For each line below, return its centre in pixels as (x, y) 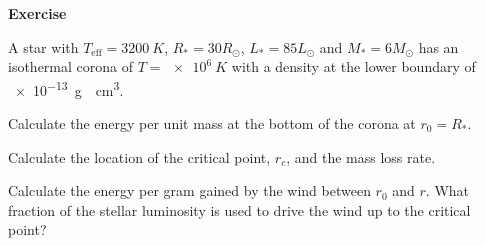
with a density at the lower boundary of (353, 66)
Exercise (37, 13)
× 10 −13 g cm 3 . (69, 88)
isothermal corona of (70, 66)
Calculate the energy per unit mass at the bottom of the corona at (212, 123)
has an (438, 46)
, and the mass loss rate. (361, 156)
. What (447, 190)
